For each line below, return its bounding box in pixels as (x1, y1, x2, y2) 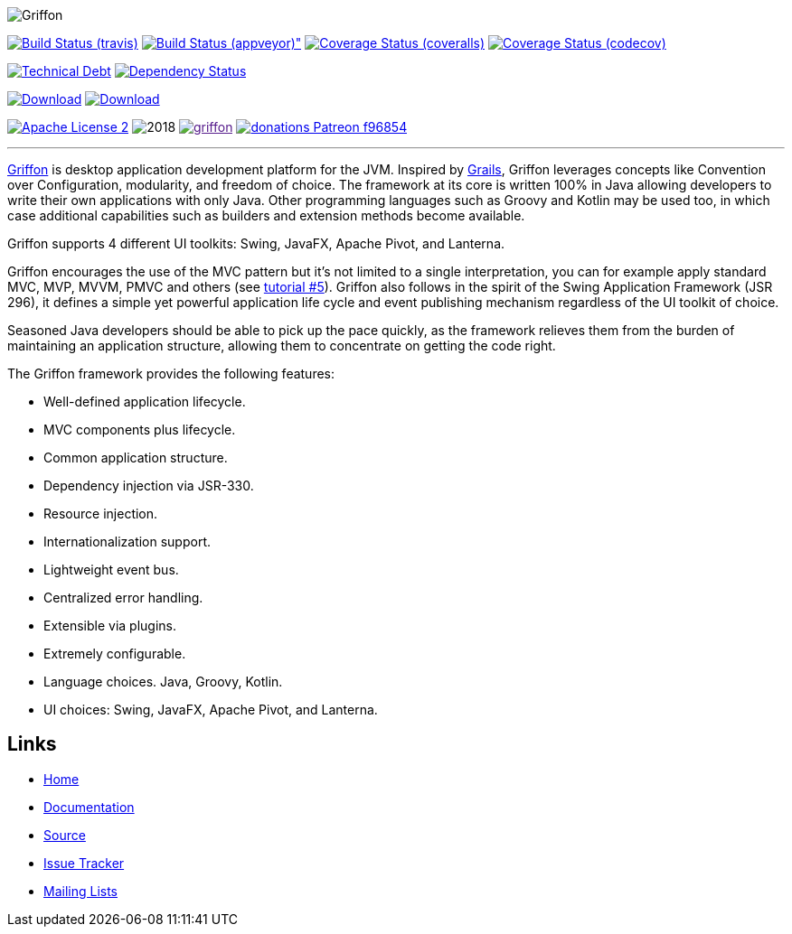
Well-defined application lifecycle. (43, 394, 246, 409)
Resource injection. (43, 506, 158, 521)
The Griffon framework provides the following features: (7, 366, 335, 381)
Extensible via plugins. (43, 618, 177, 633)
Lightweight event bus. (43, 562, 179, 577)
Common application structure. (43, 450, 228, 465)
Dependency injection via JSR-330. (43, 478, 254, 493)
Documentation (43, 799, 135, 815)
